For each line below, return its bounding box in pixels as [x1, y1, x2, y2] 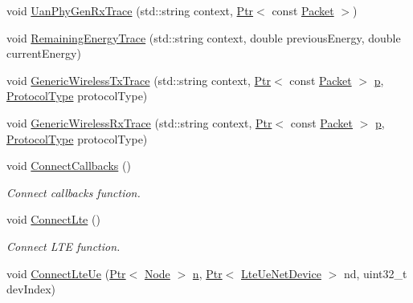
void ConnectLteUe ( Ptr [6, 265, 126, 281]
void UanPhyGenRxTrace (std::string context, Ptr [6, 2, 254, 18]
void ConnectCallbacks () [6, 157, 131, 174]
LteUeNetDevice [241, 265, 321, 281]
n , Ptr [192, 265, 223, 281]
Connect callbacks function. [6, 184, 141, 200]
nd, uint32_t [343, 265, 407, 281]
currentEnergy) [6, 45, 81, 62]
